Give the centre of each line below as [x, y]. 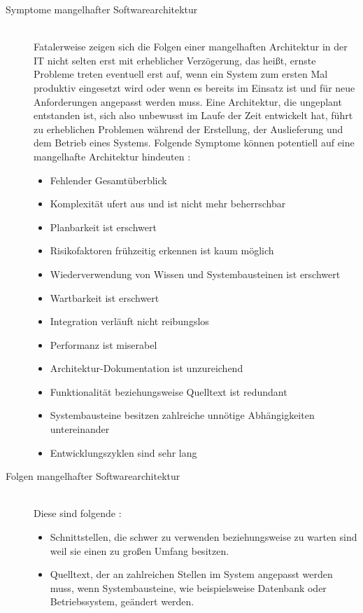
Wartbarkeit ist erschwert [105, 297]
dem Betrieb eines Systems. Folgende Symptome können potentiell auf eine [194, 143]
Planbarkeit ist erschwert [103, 227]
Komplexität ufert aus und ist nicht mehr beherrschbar [168, 204]
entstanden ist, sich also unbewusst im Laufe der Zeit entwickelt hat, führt [193, 115]
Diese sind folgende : [78, 513]
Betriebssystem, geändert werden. [122, 601]
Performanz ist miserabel [104, 344]
